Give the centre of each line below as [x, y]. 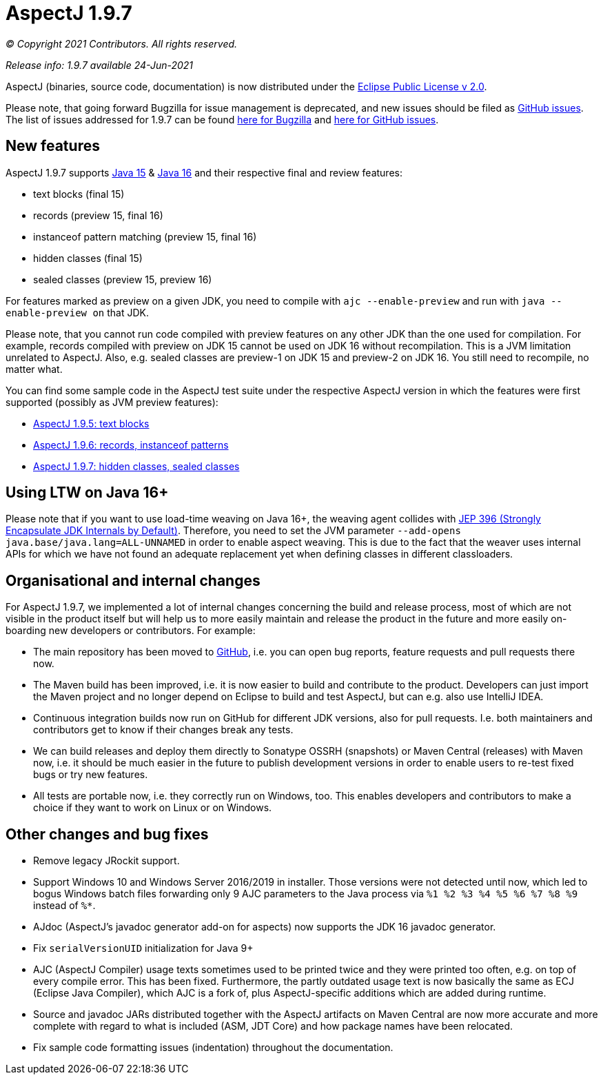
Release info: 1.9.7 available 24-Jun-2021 [100, 65]
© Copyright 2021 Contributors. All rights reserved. [122, 43]
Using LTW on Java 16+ [87, 493]
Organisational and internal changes [133, 580]
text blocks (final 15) [79, 194]
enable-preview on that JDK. [78, 312]
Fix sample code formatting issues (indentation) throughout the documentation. [213, 1048]
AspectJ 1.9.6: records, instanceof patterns [131, 445]
